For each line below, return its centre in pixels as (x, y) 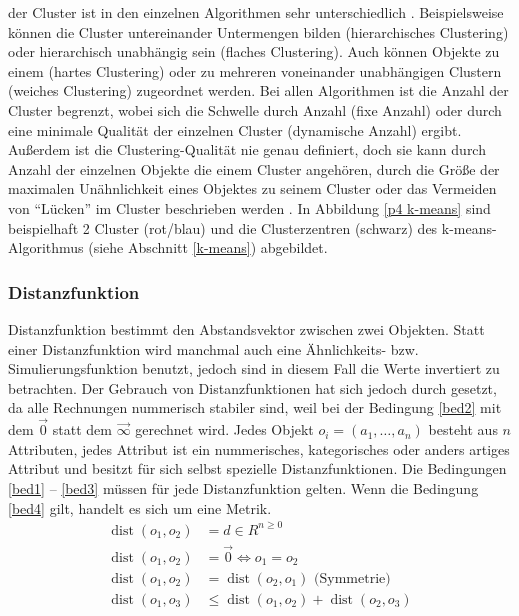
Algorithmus (46, 247)
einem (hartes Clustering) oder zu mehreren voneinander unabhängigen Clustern (255, 70)
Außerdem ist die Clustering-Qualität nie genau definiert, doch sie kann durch (247, 149)
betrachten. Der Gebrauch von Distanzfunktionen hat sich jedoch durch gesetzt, (252, 387)
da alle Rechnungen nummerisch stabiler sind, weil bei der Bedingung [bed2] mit (255, 407)
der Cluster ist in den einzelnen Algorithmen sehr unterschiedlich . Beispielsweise (256, 12)
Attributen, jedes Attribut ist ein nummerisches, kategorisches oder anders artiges (259, 448)
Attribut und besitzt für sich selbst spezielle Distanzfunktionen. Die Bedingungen (257, 468)
